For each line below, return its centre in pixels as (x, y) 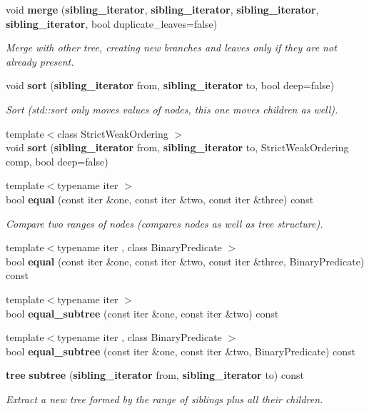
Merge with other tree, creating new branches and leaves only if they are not (171, 47)
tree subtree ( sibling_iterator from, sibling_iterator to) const (155, 375)
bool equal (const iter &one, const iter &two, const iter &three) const (160, 199)
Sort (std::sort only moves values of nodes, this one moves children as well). (172, 109)
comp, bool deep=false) (57, 161)
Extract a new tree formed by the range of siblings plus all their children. (165, 399)
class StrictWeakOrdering (113, 133)
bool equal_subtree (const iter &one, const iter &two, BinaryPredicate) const (181, 351)
